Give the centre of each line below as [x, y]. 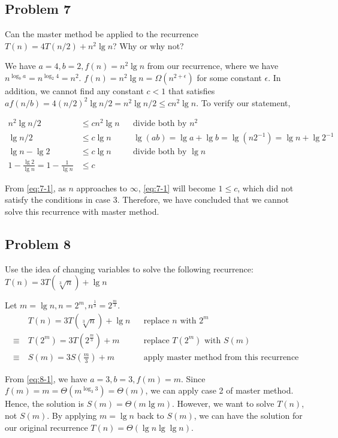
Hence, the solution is [44, 403]
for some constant [229, 77]
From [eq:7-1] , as [35, 187]
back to [150, 415]
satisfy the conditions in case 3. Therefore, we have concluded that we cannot [147, 199]
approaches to [102, 187]
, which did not [265, 187]
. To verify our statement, [243, 102]
